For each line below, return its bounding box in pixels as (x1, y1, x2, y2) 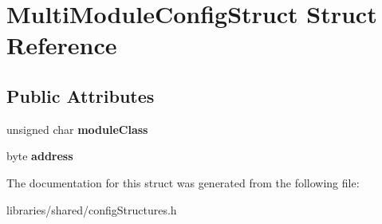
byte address (6, 147, 73, 164)
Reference (6, 29, 117, 61)
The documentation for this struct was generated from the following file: (6, 174, 360, 191)
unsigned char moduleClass (6, 120, 148, 137)
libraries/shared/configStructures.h (6, 201, 177, 218)
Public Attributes (6, 83, 155, 108)
